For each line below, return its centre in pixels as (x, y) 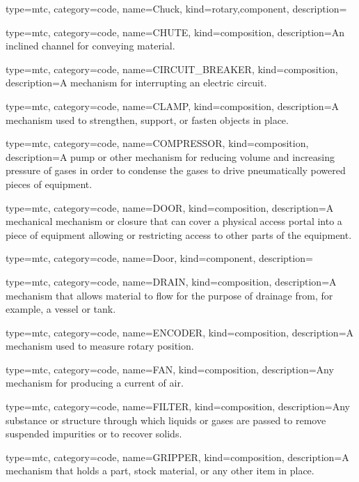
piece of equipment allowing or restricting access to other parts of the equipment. (179, 234)
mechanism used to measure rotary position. (100, 346)
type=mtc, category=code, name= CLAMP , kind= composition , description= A (173, 106)
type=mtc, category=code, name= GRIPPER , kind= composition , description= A (177, 457)
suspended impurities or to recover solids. (94, 434)
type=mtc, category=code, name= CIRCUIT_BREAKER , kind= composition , (172, 69)
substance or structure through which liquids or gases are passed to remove (166, 420)
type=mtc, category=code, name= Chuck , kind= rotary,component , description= (176, 8)
